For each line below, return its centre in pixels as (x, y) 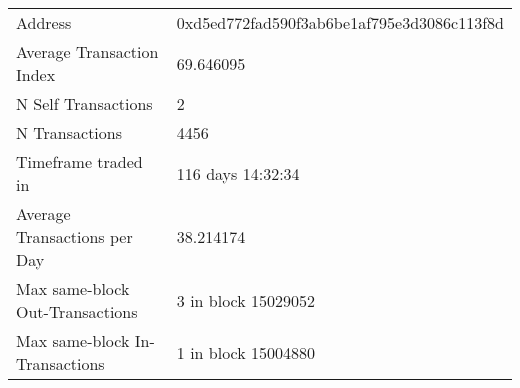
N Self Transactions (84, 103)
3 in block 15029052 (246, 300)
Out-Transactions (77, 311)
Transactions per (74, 236)
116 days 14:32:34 (238, 173)
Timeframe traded (79, 161)
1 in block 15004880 (246, 352)
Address (44, 22)
